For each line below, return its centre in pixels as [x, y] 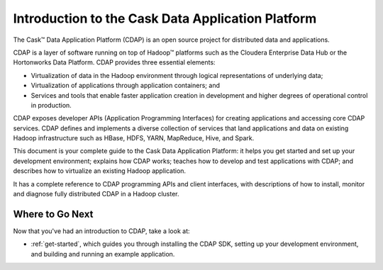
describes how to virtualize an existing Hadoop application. [100, 171]
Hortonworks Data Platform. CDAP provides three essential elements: [114, 62]
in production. [51, 105]
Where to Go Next [53, 214]
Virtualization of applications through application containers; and [125, 86]
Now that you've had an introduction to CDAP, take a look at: [101, 231]
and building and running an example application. [103, 254]
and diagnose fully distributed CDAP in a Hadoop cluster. [96, 194]
